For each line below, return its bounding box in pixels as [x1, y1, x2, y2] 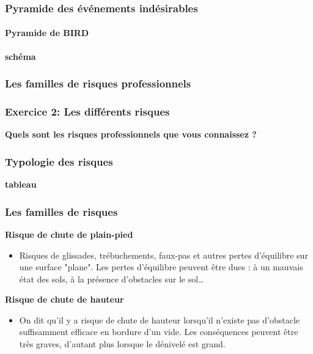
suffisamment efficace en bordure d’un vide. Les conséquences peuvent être [19, 325, 298, 338]
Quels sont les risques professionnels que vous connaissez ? [5, 128, 257, 141]
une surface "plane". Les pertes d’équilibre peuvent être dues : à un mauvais [19, 260, 303, 273]
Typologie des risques [5, 153, 113, 169]
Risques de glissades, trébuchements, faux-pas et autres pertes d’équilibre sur [19, 248, 308, 261]
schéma [5, 50, 36, 62]
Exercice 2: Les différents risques [5, 104, 170, 119]
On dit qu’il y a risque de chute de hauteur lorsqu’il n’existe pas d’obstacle [19, 313, 300, 326]
